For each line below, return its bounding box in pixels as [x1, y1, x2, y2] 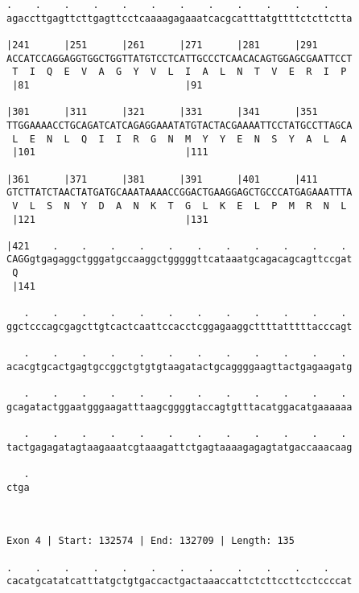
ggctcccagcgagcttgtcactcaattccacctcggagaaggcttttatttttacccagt [6, 320, 353, 332]
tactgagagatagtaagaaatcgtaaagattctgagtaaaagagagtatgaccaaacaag [6, 441, 353, 453]
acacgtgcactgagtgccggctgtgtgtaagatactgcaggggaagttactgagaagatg [6, 360, 353, 373]
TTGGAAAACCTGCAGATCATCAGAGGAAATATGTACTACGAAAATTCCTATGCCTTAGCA [6, 119, 353, 131]
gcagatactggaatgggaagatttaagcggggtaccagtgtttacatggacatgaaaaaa [6, 401, 353, 413]
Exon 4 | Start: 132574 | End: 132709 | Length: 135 [6, 535, 295, 547]
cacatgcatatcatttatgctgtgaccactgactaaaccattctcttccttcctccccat [6, 575, 353, 587]
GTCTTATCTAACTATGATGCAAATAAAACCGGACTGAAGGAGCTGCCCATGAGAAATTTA [6, 187, 353, 199]
